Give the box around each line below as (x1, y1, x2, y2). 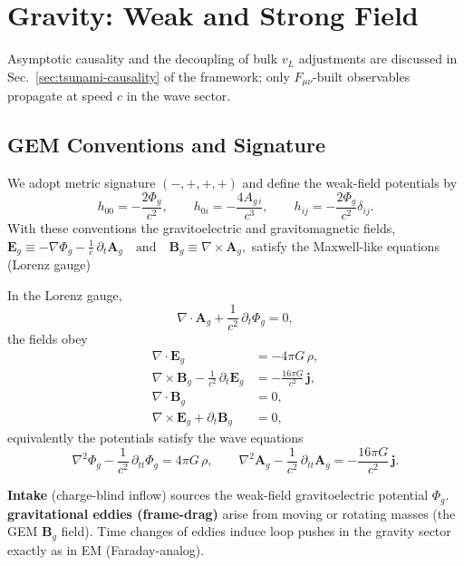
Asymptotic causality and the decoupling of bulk (7, 49, 278, 68)
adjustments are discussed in (298, 49, 458, 68)
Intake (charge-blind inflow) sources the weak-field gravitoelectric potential (7, 485, 429, 504)
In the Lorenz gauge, (7, 285, 122, 304)
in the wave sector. (126, 86, 231, 105)
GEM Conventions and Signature (7, 131, 325, 159)
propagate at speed (7, 86, 113, 105)
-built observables (313, 66, 411, 85)
